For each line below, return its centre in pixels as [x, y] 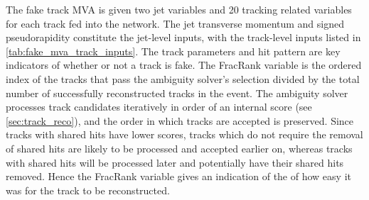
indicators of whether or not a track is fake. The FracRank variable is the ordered [184, 65]
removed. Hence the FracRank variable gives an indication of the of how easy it [178, 176]
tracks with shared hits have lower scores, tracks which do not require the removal [184, 134]
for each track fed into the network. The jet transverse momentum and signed [175, 23]
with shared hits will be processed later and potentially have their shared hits [175, 162]
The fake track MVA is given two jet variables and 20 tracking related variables [179, 9]
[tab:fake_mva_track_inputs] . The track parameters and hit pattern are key [173, 51]
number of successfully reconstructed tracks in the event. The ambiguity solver [177, 93]
